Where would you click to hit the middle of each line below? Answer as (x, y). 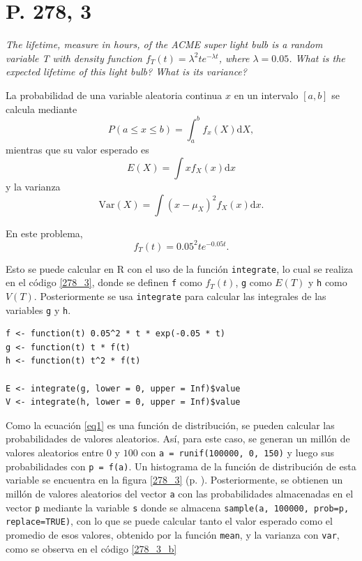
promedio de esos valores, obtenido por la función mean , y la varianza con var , (173, 534)
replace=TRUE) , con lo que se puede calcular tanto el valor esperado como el (169, 521)
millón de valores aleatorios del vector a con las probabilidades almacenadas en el (180, 493)
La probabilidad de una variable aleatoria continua (114, 95)
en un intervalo (266, 95)
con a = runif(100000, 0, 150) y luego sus (238, 452)
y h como (328, 282)
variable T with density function (74, 58)
